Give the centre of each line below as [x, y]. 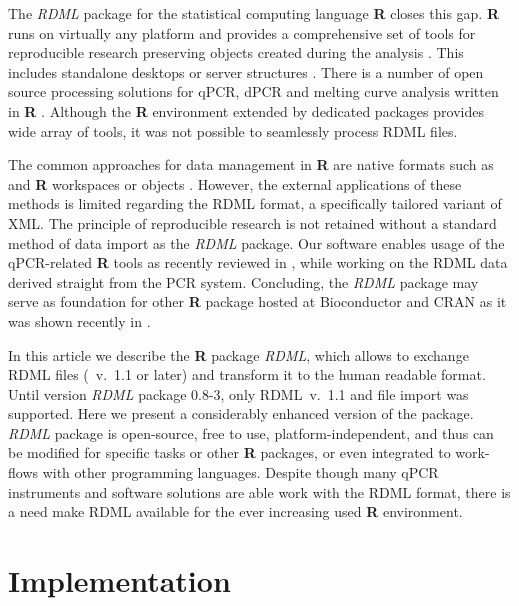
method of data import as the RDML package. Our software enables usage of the [256, 242]
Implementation [119, 580]
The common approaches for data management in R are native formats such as [251, 164]
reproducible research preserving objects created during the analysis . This [236, 52]
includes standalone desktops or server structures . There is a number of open [246, 71]
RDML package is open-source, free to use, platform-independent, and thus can [251, 432]
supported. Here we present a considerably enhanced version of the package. [241, 413]
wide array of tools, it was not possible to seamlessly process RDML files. [233, 130]
